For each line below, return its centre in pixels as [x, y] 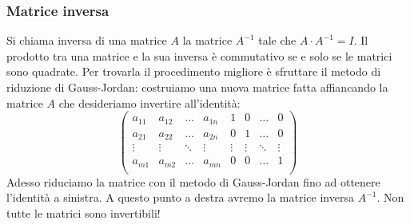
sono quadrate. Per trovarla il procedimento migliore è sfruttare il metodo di [194, 71]
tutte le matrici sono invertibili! [84, 212]
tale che [277, 40]
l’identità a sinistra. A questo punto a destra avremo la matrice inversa [180, 197]
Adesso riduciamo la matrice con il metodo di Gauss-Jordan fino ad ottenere [193, 181]
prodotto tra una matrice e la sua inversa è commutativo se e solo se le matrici [199, 55]
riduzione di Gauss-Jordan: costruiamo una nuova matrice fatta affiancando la [197, 87]
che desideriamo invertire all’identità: [149, 102]
